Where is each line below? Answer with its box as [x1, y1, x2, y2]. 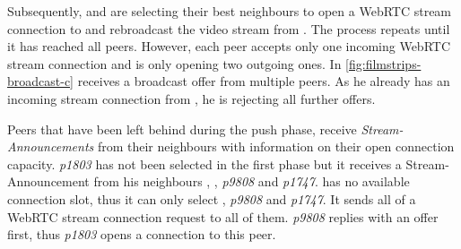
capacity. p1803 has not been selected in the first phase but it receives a [7, 154, 402, 173]
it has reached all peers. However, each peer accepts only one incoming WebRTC [7, 37, 451, 56]
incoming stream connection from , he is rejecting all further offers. [7, 89, 376, 107]
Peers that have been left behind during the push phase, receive [7, 119, 357, 138]
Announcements [7, 137, 94, 156]
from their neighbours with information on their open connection [97, 137, 455, 156]
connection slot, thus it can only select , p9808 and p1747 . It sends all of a [7, 189, 416, 208]
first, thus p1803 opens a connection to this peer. [7, 225, 276, 244]
